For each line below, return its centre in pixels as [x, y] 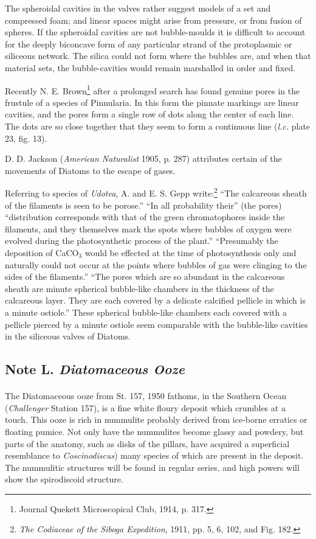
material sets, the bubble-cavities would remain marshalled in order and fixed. [150, 67]
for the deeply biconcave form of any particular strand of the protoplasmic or [149, 43]
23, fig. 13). [26, 138]
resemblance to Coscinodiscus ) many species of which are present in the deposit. [154, 455]
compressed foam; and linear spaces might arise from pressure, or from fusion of [153, 20]
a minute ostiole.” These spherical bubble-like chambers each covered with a [146, 312]
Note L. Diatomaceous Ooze [95, 369]
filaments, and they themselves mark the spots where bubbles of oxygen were [148, 228]
